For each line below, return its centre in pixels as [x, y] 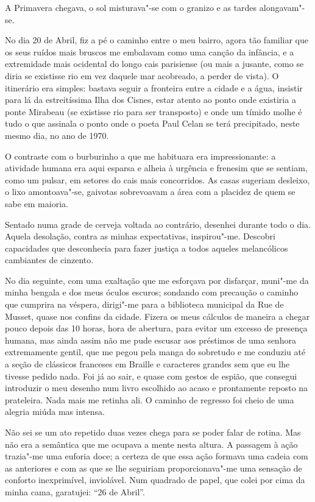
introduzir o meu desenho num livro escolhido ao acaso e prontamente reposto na [157, 388]
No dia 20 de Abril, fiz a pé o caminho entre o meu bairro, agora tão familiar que [157, 40]
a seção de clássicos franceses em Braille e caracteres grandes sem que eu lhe [147, 364]
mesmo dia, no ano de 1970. [57, 135]
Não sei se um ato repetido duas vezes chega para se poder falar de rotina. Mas [153, 432]
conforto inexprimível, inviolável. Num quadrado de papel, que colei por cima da [155, 480]
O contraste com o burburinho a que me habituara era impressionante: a [140, 156]
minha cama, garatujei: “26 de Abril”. [75, 491]
